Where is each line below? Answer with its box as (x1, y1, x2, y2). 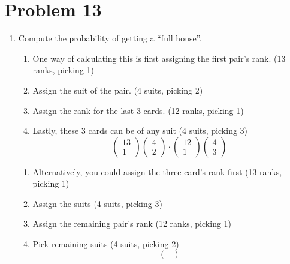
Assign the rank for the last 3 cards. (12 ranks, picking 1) (32, 104, 244, 116)
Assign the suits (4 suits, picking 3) (32, 197, 162, 209)
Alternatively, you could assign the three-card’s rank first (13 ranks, (32, 165, 282, 178)
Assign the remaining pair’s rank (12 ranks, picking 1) (32, 217, 232, 230)
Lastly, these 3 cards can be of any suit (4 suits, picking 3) (32, 124, 248, 137)
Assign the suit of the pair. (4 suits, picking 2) (32, 83, 203, 96)
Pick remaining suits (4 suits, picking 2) (32, 238, 179, 250)
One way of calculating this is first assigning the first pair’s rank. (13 (32, 52, 286, 64)
